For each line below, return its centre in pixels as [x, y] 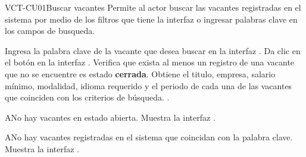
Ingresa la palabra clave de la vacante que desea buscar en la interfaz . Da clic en [153, 50]
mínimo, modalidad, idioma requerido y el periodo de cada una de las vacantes [149, 85]
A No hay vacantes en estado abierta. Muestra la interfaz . [110, 117]
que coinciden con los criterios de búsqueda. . [87, 97]
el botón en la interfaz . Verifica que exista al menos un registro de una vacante [150, 62]
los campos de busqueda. [50, 31]
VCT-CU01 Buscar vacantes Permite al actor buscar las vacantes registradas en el [153, 7]
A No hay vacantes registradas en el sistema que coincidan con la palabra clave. [149, 137]
